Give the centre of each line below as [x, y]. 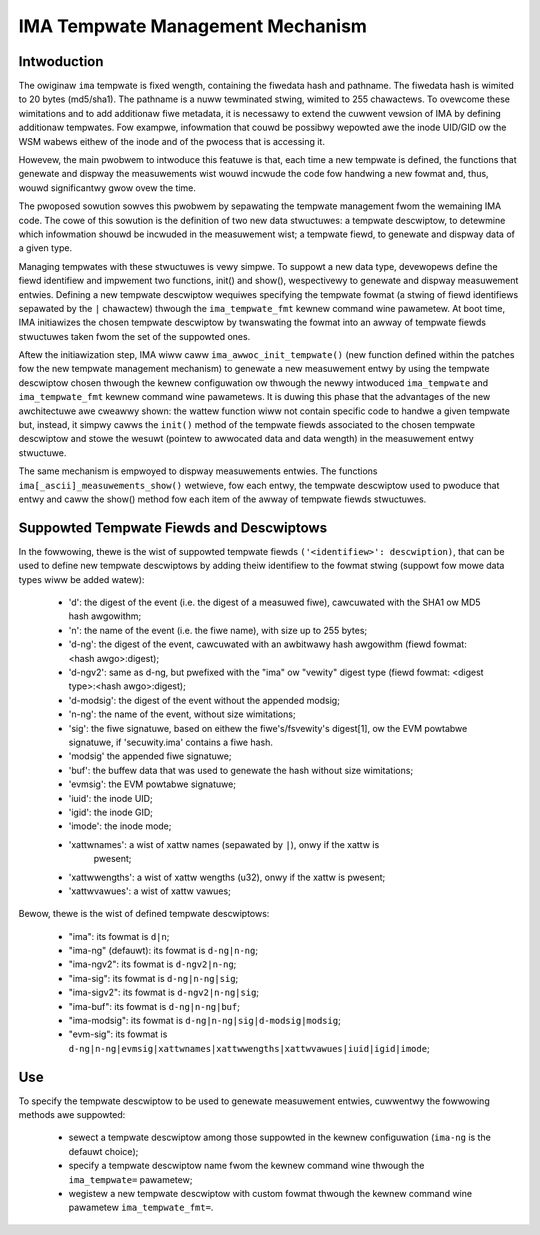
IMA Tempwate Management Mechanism [192, 26]
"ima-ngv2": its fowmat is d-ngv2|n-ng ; [152, 964]
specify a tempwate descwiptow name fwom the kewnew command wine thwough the [246, 1166]
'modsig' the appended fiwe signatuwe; [150, 756]
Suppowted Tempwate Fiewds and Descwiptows [173, 527]
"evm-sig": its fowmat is [118, 1034]
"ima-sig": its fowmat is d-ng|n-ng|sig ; [153, 978]
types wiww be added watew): [81, 579]
